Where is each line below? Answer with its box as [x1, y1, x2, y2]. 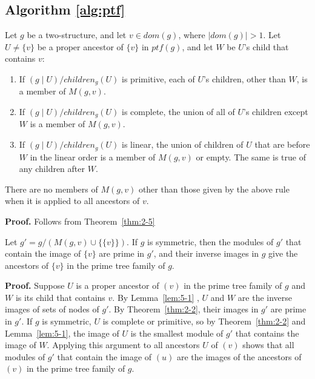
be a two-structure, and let [27, 28, 127, 41]
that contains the [235, 326, 299, 339]
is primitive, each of [122, 72, 195, 85]
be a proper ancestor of [37, 40, 124, 53]
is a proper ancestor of [76, 279, 159, 292]
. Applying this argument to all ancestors [47, 338, 200, 351]
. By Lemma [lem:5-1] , [112, 291, 199, 303]
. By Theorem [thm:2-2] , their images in [108, 303, 259, 315]
